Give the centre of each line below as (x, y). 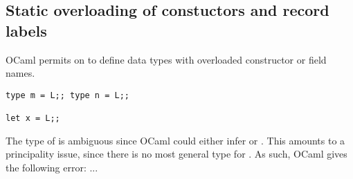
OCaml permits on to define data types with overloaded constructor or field (166, 59)
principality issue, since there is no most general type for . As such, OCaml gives (176, 154)
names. (20, 73)
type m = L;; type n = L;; (67, 95)
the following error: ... (52, 167)
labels (26, 30)
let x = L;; (33, 119)
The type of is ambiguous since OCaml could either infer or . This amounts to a (175, 140)
